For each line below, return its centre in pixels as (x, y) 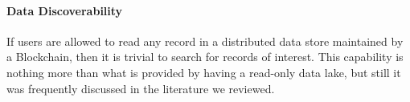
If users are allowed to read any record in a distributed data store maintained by (205, 41)
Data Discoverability (65, 10)
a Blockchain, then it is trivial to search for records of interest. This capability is (205, 57)
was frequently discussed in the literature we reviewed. (141, 88)
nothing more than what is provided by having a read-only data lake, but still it (204, 72)
